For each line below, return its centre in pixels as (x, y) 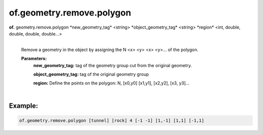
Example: (24, 106)
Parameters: (34, 59)
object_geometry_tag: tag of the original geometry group (91, 74)
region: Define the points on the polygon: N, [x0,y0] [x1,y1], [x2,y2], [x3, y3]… (111, 83)
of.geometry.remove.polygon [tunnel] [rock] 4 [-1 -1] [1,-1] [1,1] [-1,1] (112, 120)
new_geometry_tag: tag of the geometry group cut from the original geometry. (113, 65)
